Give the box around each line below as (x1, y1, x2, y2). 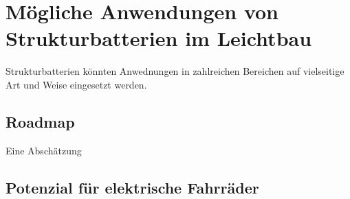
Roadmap (6, 110, 75, 132)
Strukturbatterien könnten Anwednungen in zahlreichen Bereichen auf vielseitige (6, 64, 344, 78)
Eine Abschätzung (6, 143, 82, 157)
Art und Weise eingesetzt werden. (6, 77, 147, 91)
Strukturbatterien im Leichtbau (6, 24, 312, 52)
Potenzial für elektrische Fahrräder (6, 176, 259, 198)
